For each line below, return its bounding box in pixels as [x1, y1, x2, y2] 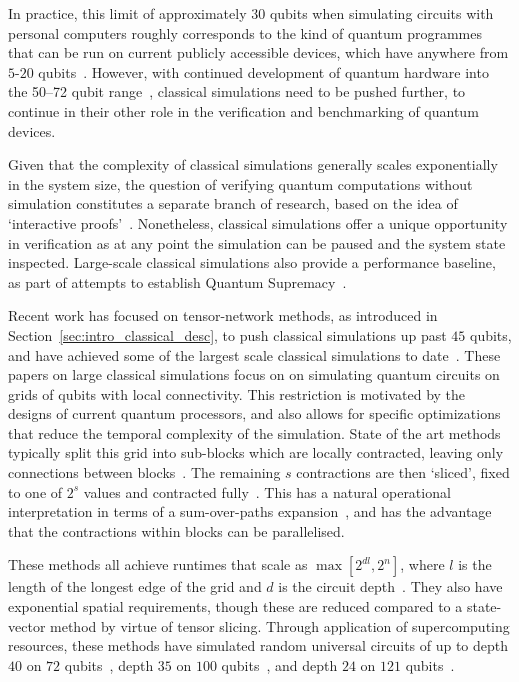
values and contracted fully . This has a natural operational [83, 481, 451, 502]
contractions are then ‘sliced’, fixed [296, 462, 510, 483]
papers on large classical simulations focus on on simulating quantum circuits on [8, 364, 500, 385]
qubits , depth [64, 654, 154, 675]
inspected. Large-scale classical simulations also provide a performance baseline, [8, 252, 496, 273]
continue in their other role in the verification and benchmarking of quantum [8, 100, 479, 121]
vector [8, 615, 46, 636]
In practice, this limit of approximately [8, 3, 247, 23]
